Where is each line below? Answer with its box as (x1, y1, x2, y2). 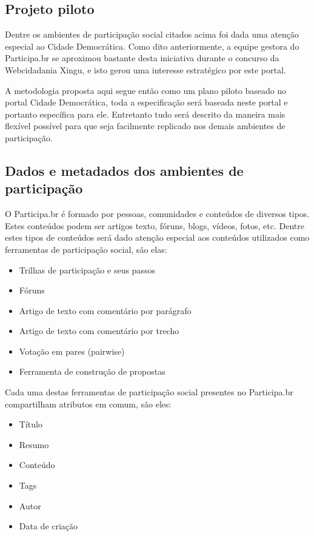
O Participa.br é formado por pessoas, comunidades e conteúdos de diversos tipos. (5, 207, 310, 220)
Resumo (19, 438, 49, 451)
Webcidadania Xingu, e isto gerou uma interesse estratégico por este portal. (5, 63, 286, 76)
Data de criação (19, 520, 78, 532)
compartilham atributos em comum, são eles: (5, 397, 172, 410)
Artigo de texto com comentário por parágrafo (19, 304, 192, 317)
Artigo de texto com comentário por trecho (19, 324, 179, 337)
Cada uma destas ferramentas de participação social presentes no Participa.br (5, 386, 293, 398)
